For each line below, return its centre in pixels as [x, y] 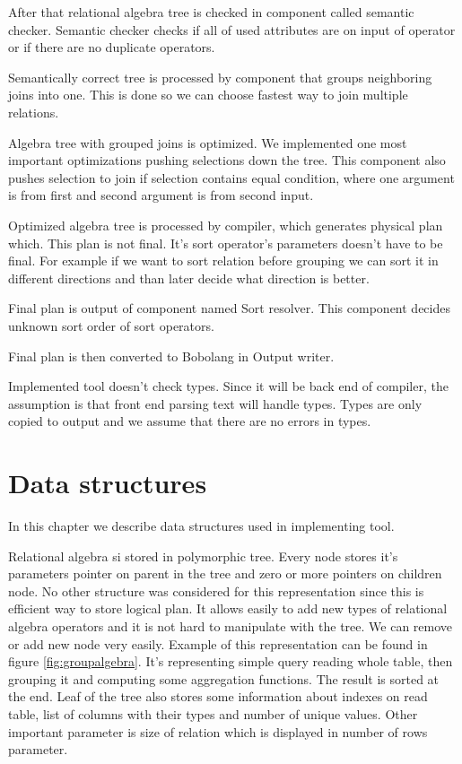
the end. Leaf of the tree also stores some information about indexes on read [218, 696]
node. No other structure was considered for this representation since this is [216, 590]
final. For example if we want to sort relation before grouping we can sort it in [223, 260]
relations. [34, 112]
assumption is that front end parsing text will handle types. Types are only [215, 403]
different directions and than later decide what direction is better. [189, 278]
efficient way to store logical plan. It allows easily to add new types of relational [228, 608]
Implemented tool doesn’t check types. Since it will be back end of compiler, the [228, 386]
